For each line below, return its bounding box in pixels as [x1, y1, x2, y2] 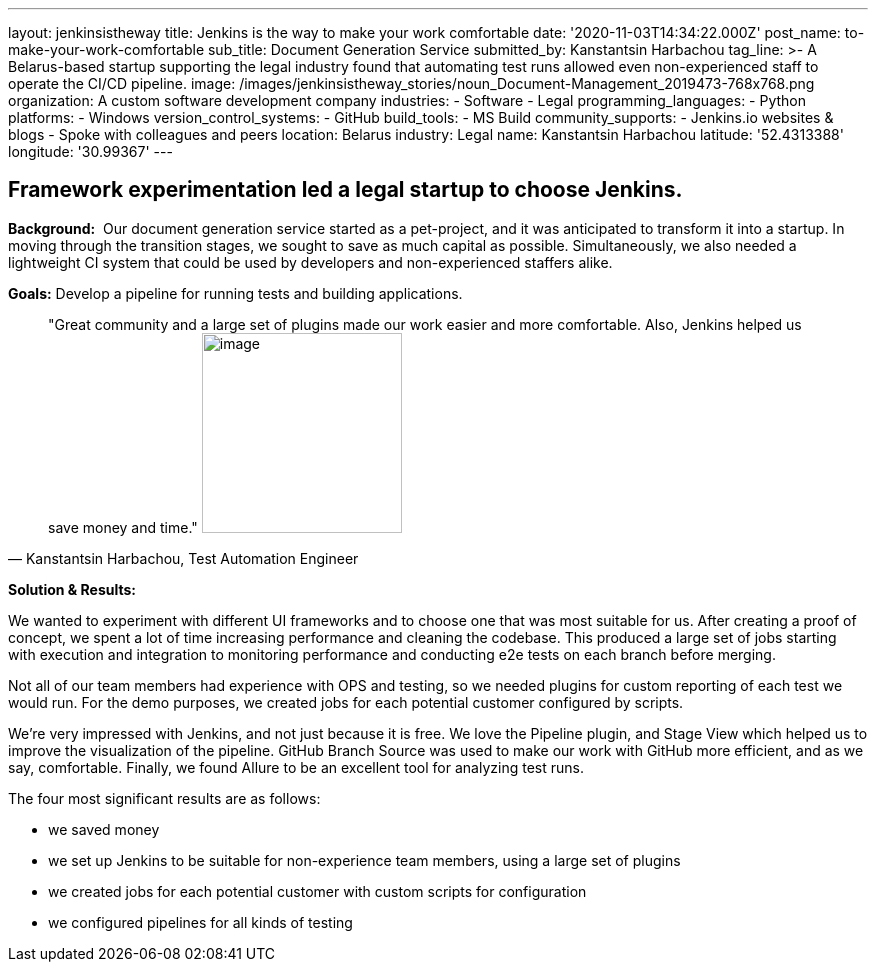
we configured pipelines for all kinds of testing [48, 913, 353, 931]
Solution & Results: [8, 580, 136, 598]
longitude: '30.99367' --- [8, 143, 173, 160]
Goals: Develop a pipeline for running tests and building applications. [8, 284, 463, 302]
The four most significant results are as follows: [8, 789, 321, 807]
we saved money [48, 820, 160, 838]
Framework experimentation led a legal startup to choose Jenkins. [8, 177, 683, 203]
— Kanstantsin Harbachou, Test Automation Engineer [8, 549, 359, 567]
